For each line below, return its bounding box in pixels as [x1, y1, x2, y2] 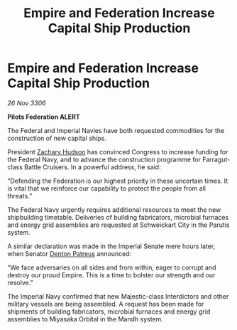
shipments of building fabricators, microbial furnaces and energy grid [7, 307, 211, 316]
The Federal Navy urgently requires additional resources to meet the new [7, 205, 221, 214]
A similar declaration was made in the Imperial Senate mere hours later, [7, 242, 216, 250]
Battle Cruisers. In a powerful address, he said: [23, 162, 161, 171]
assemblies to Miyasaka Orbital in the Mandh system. [7, 314, 163, 323]
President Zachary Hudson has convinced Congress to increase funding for [7, 147, 228, 156]
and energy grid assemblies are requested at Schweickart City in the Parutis [7, 220, 230, 229]
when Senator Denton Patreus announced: [7, 249, 132, 257]
